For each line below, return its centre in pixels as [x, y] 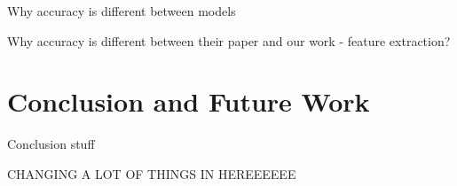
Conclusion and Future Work [189, 101]
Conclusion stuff [51, 144]
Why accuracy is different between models [122, 11]
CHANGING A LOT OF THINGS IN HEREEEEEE [152, 173]
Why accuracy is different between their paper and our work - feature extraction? [229, 40]
